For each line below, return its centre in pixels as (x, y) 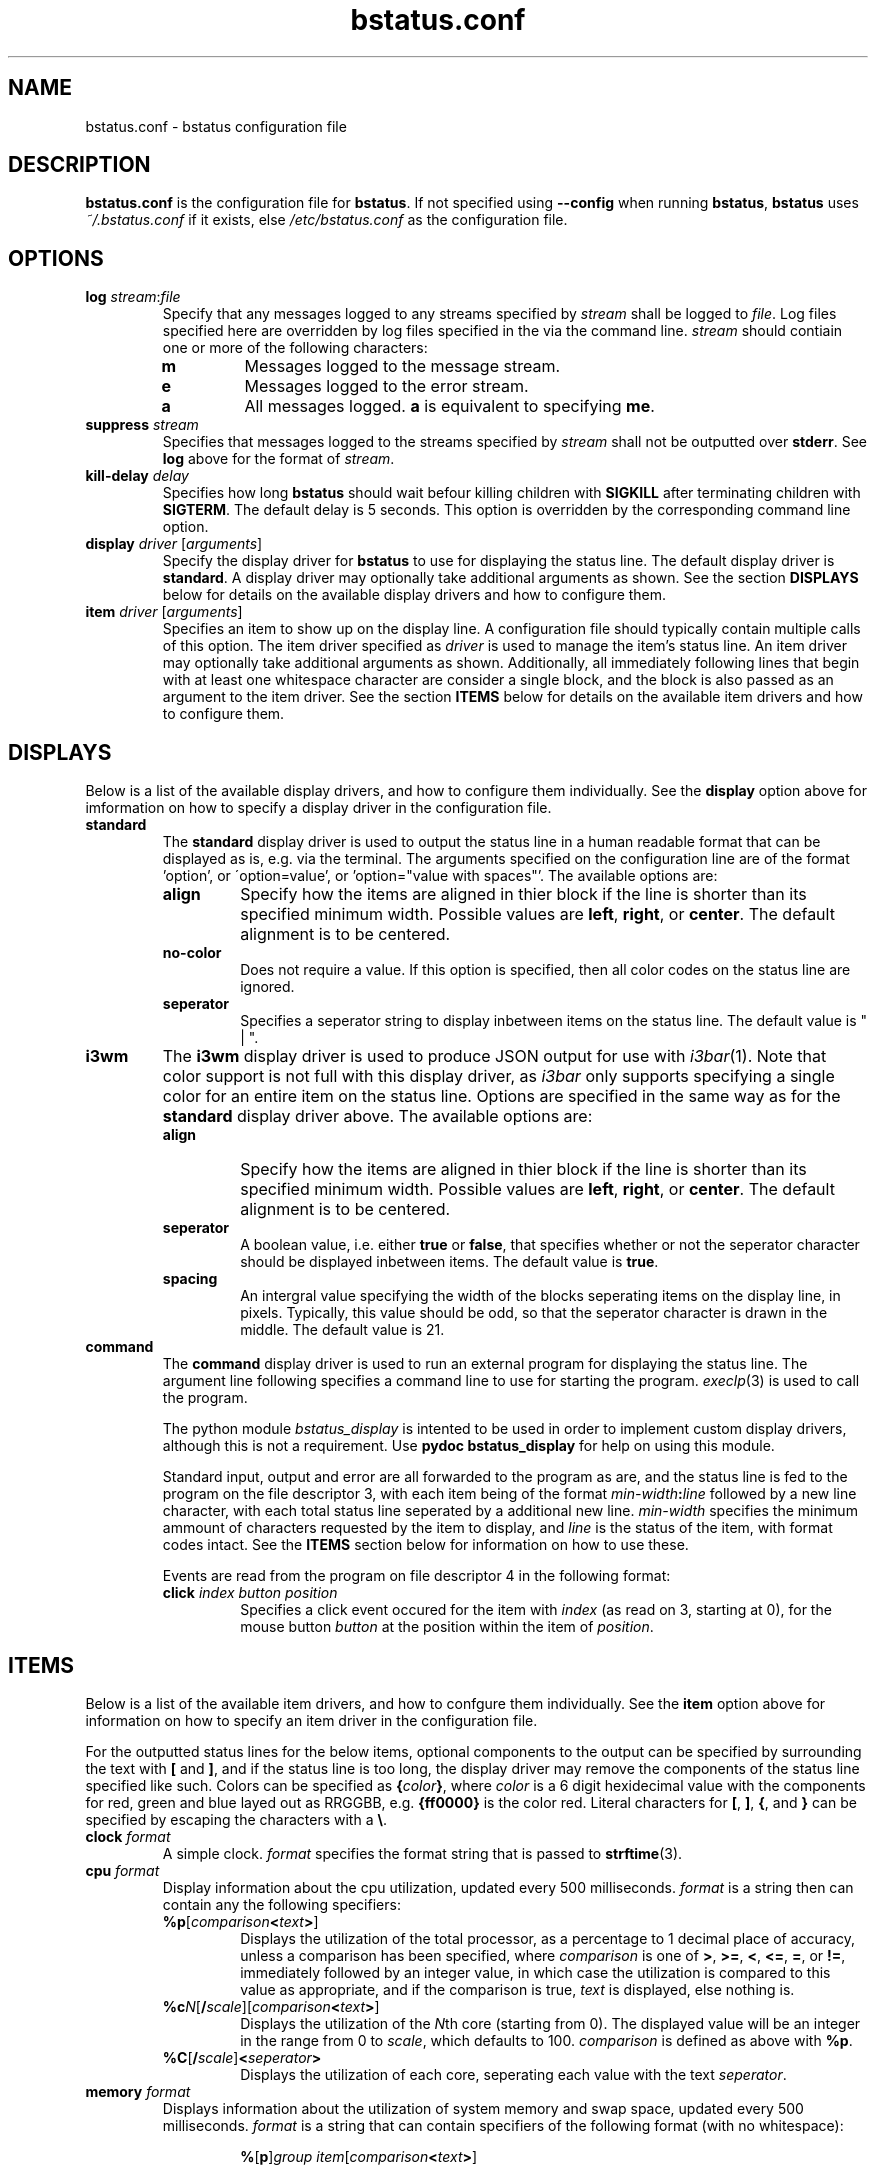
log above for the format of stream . (278, 459)
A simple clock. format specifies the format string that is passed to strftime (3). (422, 1853)
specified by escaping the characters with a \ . (236, 1819)
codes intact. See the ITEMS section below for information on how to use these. (425, 1545)
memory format (138, 2091)
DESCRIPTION (79, 165)
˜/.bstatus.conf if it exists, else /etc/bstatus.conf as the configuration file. (326, 220)
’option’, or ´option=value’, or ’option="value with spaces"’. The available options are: (440, 876)
